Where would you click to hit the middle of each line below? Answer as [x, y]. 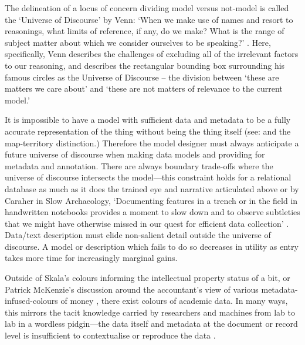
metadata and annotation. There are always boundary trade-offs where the [139, 165]
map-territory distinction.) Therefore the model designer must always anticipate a [152, 143]
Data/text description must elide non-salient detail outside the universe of [138, 235]
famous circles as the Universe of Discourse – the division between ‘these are [142, 77]
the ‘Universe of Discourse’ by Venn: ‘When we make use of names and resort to [149, 19]
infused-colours [31, 301]
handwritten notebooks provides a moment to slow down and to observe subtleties [152, 212]
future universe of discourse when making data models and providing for [135, 154]
